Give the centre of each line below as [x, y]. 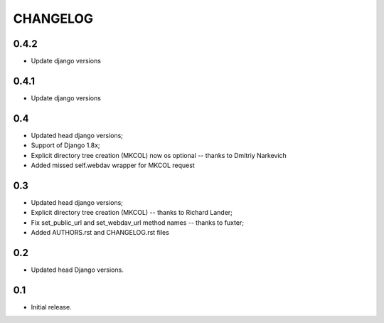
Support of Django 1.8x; [65, 145]
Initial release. [51, 307]
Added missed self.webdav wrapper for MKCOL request [113, 165]
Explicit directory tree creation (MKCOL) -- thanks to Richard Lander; [132, 213]
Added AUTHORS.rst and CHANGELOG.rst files [100, 233]
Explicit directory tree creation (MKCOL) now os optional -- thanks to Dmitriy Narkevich [159, 155]
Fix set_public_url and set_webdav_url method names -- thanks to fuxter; [138, 222]
